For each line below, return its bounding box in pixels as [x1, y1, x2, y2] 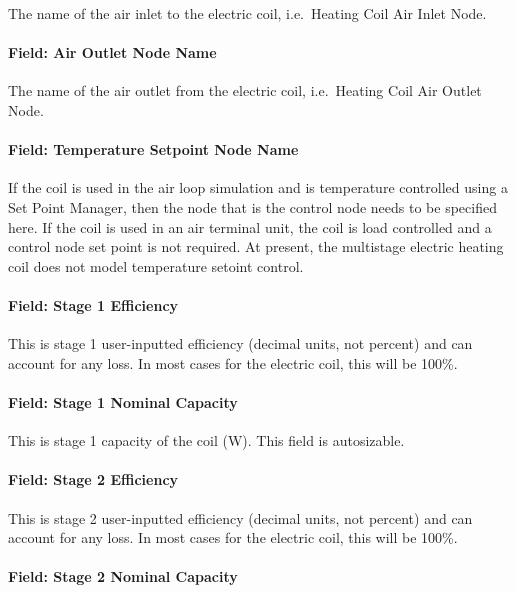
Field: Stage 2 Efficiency [8, 469, 179, 490]
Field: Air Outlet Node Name [8, 42, 217, 63]
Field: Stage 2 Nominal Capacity [8, 566, 238, 587]
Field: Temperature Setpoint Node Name [8, 139, 299, 160]
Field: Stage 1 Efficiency [8, 294, 179, 315]
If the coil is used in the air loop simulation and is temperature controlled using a [8, 177, 508, 198]
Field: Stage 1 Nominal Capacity [8, 391, 238, 412]
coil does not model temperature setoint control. [8, 255, 304, 276]
